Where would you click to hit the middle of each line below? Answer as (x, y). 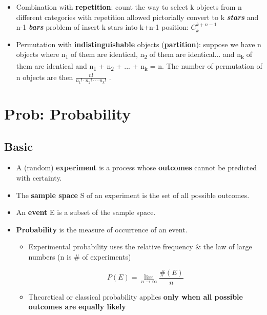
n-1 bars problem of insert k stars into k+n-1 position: (102, 27)
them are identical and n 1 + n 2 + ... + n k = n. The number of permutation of (139, 66)
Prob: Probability (68, 114)
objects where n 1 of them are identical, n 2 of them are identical (115, 55)
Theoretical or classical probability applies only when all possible (136, 296)
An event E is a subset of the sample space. (86, 212)
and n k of (238, 55)
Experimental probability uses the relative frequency (111, 247)
